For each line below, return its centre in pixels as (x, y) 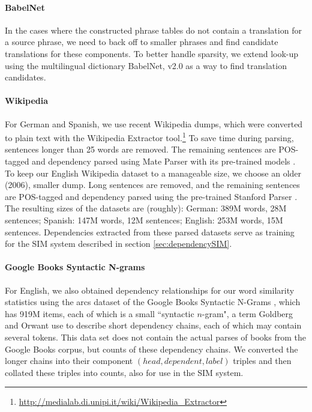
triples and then (262, 361)
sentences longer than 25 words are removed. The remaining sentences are (140, 149)
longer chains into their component (69, 361)
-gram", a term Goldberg (247, 313)
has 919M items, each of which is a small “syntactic (100, 313)
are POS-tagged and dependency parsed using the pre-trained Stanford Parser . (151, 196)
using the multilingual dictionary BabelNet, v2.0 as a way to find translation (146, 65)
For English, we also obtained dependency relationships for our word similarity (150, 290)
